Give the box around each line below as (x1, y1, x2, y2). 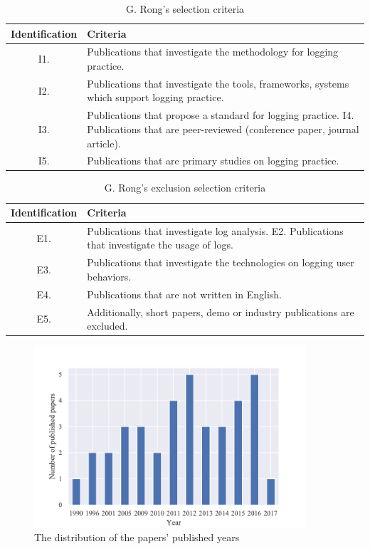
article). (87, 135, 121, 150)
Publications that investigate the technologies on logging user (87, 255, 354, 270)
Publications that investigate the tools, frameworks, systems (87, 75, 349, 90)
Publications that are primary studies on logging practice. (87, 153, 339, 168)
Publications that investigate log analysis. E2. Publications (87, 223, 344, 238)
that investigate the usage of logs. (87, 237, 233, 252)
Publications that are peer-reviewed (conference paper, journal (87, 121, 359, 136)
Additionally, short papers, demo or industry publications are (87, 304, 354, 319)
